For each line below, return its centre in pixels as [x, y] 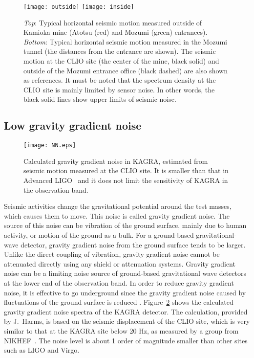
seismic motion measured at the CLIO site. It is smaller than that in [126, 170]
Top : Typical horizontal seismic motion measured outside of [113, 22]
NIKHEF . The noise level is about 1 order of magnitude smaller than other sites [126, 340]
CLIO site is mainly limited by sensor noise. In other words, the [119, 89]
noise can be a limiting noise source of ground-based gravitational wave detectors [125, 273]
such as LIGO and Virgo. [42, 350]
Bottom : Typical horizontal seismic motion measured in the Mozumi [125, 41]
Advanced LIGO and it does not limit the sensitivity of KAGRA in [126, 180]
